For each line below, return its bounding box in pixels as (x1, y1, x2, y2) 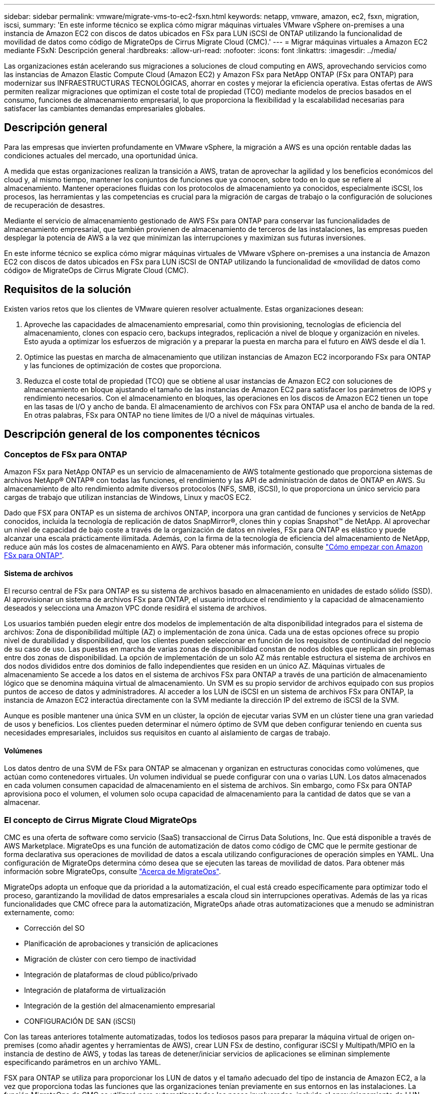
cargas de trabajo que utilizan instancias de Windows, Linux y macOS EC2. (4, 492, 252, 501)
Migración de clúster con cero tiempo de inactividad (24, 955, 196, 964)
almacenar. (4, 798, 41, 807)
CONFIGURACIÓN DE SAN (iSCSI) (24, 1017, 136, 1026)
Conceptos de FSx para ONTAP (4, 449, 127, 459)
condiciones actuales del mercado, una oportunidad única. (4, 151, 198, 160)
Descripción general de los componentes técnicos (4, 428, 260, 441)
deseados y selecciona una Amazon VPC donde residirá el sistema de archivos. (4, 604, 267, 613)
